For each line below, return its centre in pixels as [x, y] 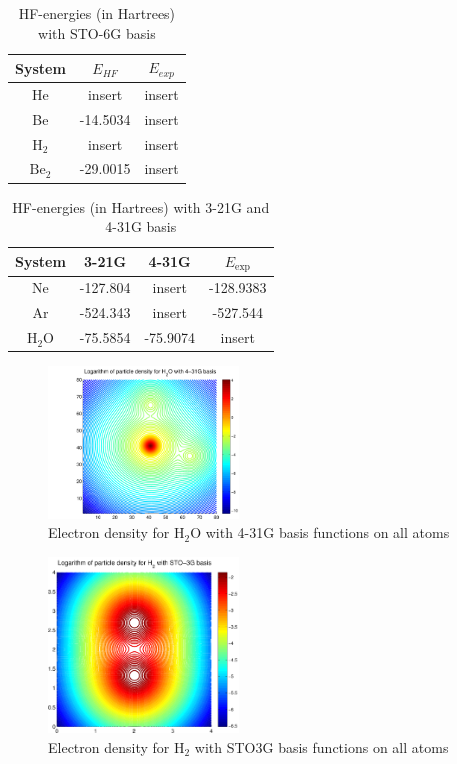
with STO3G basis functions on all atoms [321, 746]
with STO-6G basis [97, 32]
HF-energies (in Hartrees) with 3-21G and [141, 206]
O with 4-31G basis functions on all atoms [320, 532]
